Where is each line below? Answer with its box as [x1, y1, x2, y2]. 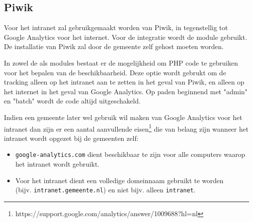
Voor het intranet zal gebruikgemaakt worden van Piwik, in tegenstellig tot [4, 22, 228, 33]
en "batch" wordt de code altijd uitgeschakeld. [4, 96, 141, 106]
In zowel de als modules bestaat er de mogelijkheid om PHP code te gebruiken [4, 57, 238, 68]
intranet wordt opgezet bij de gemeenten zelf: [4, 133, 139, 143]
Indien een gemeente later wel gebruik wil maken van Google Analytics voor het [4, 112, 242, 122]
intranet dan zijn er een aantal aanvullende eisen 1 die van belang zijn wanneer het [4, 122, 249, 134]
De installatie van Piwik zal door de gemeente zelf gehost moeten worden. [4, 41, 224, 51]
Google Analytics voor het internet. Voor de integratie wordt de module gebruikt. [4, 32, 247, 42]
